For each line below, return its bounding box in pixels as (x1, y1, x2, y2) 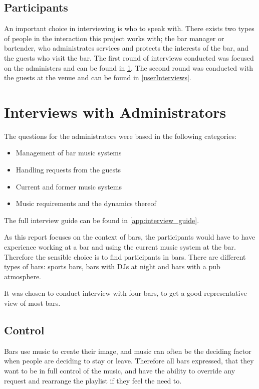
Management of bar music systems (16, 147, 122, 158)
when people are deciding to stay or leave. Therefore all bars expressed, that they (4, 355, 254, 366)
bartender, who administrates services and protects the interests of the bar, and (4, 43, 249, 53)
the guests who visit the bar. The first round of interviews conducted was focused (4, 52, 254, 63)
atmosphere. (4, 271, 42, 281)
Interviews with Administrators (4, 101, 226, 122)
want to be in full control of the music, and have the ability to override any (4, 365, 235, 375)
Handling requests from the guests (16, 164, 121, 175)
